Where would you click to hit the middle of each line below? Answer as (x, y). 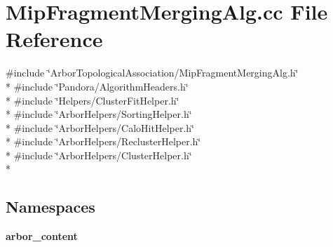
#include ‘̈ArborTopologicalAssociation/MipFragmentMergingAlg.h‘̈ (152, 73)
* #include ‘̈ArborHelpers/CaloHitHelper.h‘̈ (100, 127)
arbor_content (42, 236)
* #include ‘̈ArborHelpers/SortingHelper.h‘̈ (99, 114)
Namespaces (50, 207)
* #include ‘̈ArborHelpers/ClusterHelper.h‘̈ (99, 155)
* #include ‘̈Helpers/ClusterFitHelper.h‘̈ (93, 100)
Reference (54, 39)
